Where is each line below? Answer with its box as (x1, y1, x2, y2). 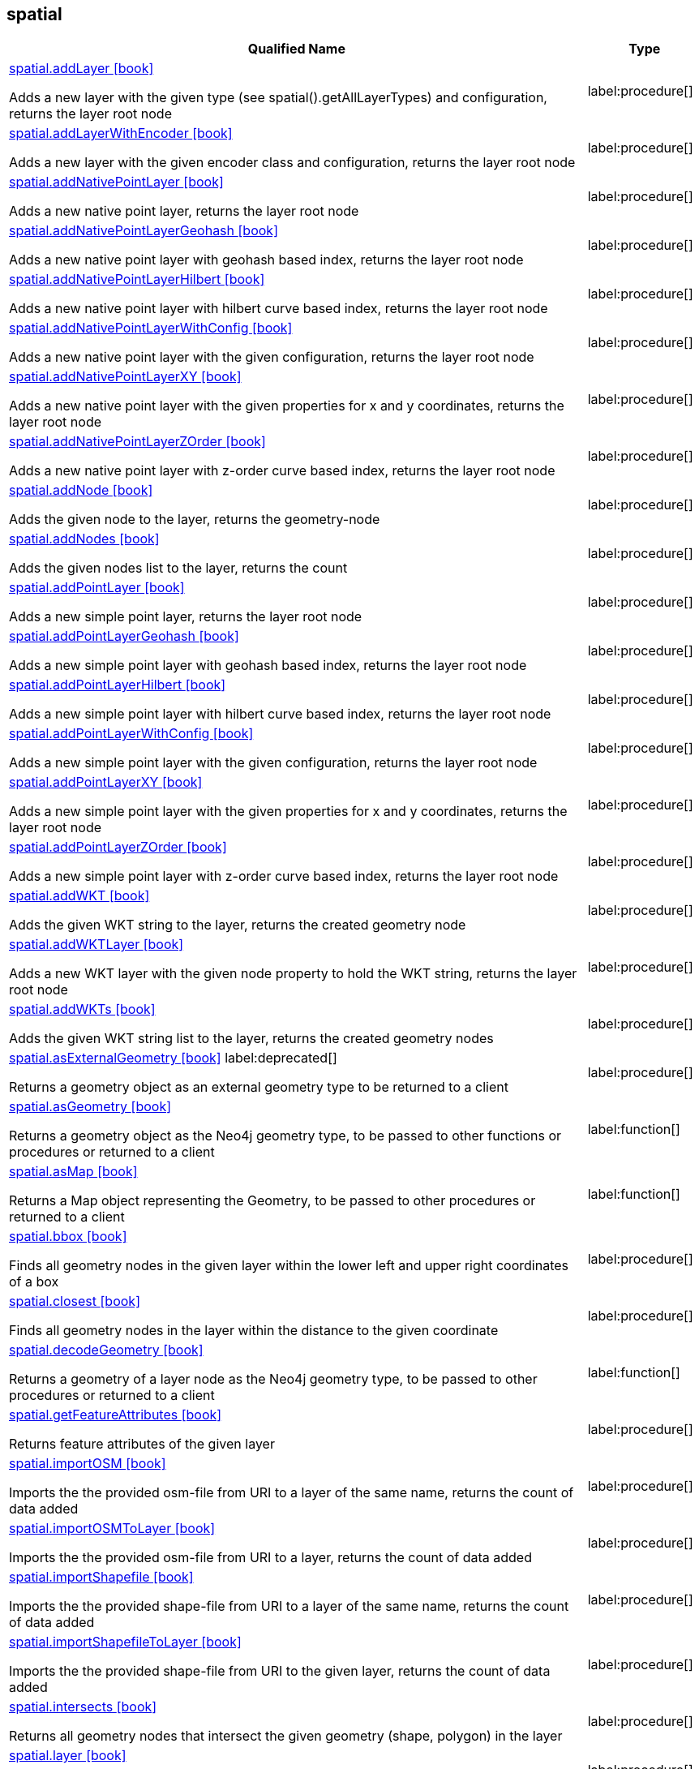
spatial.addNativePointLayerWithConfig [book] (9, 320, 293, 337)
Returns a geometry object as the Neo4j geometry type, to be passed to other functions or (9, 1127, 562, 1144)
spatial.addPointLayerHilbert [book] (9, 676, 226, 693)
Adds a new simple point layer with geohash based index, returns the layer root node (9, 657, 527, 674)
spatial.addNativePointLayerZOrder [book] (9, 433, 266, 450)
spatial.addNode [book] (9, 482, 153, 499)
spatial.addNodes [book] (9, 530, 160, 547)
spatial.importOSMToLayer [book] (9, 1520, 216, 1537)
